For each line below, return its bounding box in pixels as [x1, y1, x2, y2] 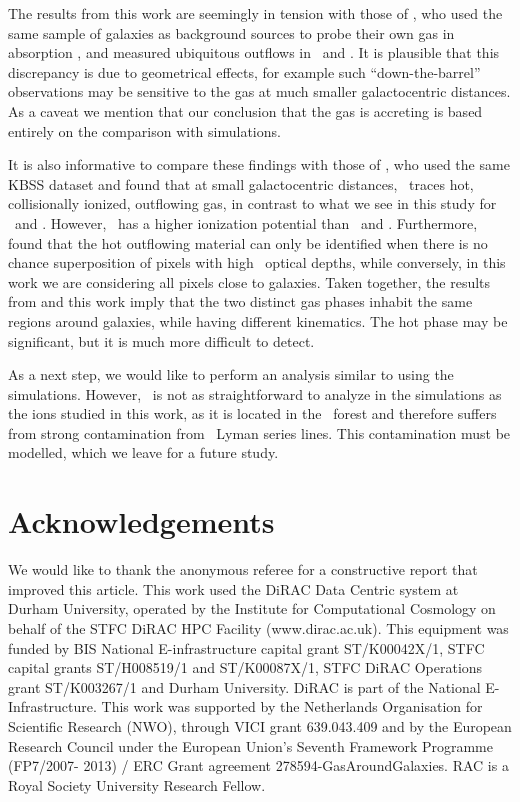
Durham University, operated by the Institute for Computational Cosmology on [8, 598, 496, 619]
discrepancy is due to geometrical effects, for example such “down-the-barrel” [8, 61, 481, 82]
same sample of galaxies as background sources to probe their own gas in [8, 22, 455, 43]
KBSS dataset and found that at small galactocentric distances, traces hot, [8, 173, 474, 194]
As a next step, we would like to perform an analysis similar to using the [8, 364, 454, 385]
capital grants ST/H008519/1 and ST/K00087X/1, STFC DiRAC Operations [8, 657, 483, 678]
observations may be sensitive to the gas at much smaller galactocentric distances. [8, 81, 511, 102]
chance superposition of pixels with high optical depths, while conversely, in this [8, 252, 506, 273]
